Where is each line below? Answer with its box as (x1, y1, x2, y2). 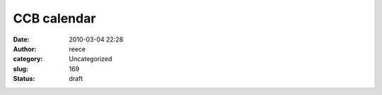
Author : (13, 44, 37, 53)
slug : (13, 64, 28, 73)
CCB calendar (13, 11, 96, 26)
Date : (13, 35, 30, 44)
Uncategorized (69, 55, 112, 63)
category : (13, 55, 43, 63)
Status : (13, 75, 35, 83)
